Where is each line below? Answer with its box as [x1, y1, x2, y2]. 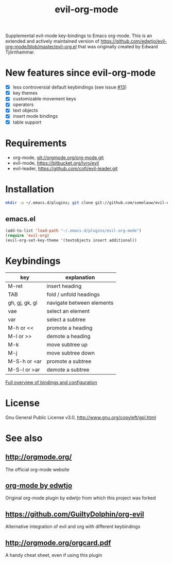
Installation [5, 183, 55, 195]
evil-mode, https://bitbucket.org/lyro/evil [12, 160, 99, 166]
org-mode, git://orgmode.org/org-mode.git [12, 154, 104, 161]
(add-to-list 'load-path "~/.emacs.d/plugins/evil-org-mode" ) [5, 228, 142, 234]
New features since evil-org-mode [5, 67, 156, 79]
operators [12, 101, 34, 108]
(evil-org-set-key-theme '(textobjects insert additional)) [5, 238, 137, 243]
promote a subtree [46, 358, 92, 365]
